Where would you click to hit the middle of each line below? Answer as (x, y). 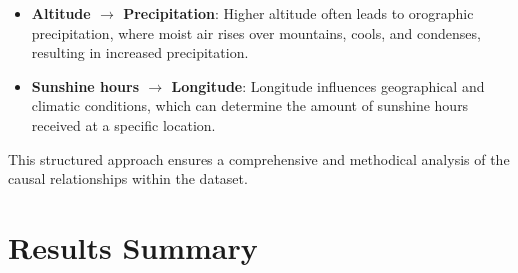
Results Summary (133, 246)
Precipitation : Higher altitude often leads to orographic (298, 13)
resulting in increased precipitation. (140, 52)
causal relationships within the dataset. (128, 178)
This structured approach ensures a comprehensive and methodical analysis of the (259, 158)
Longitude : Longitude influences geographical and (328, 85)
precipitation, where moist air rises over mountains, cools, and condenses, (256, 32)
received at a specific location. (123, 124)
